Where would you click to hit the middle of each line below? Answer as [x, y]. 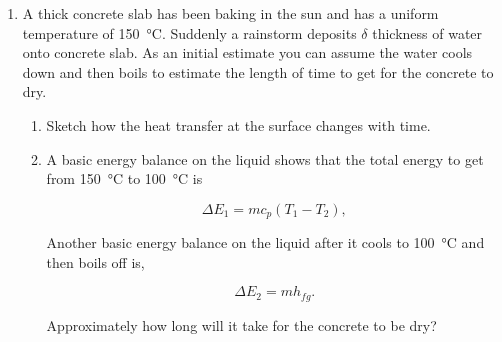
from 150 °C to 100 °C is [124, 178]
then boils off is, [95, 261]
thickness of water [427, 32]
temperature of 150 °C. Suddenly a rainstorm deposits [189, 32]
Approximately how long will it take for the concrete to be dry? [241, 324]
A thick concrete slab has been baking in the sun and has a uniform [230, 13]
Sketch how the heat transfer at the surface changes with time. [238, 124]
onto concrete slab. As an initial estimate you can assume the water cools [247, 52]
